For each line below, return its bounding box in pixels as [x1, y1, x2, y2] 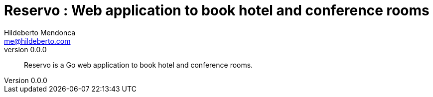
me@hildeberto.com [4, 36, 71, 45]
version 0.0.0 [4, 45, 47, 54]
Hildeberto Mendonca [4, 28, 76, 37]
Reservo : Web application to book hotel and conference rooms [4, 2, 430, 19]
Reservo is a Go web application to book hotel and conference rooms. [24, 60, 253, 69]
